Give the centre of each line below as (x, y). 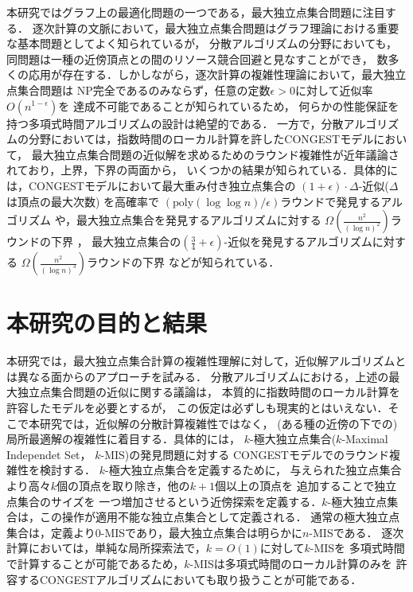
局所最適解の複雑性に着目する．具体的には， (123, 439)
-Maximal (365, 439)
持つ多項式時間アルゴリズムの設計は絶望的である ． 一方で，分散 (175, 123)
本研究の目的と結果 (107, 323)
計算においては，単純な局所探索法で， (106, 548)
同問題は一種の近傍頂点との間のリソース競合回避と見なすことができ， (190, 58)
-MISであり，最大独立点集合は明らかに (201, 532)
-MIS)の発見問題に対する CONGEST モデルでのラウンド (245, 454)
